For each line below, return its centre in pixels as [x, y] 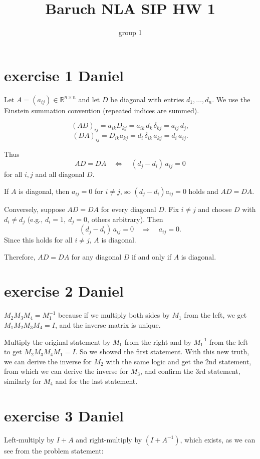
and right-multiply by [109, 439]
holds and [203, 191]
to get [13, 352]
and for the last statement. [96, 381]
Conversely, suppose [35, 209]
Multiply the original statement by [57, 341]
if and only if [152, 256]
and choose [215, 209]
